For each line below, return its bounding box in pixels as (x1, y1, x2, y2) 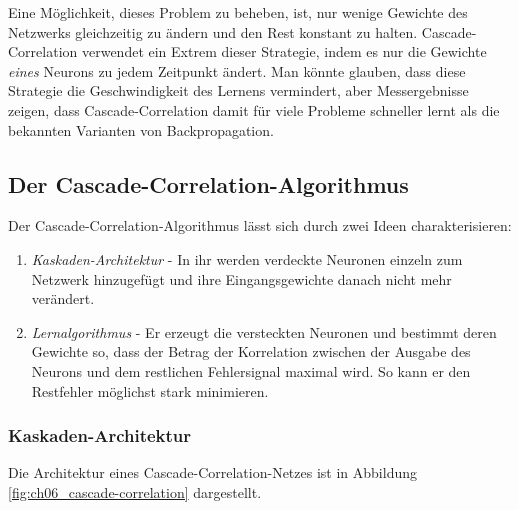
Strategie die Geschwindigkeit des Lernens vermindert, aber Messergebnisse (8, 80, 469, 101)
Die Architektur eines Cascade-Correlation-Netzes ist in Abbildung (8, 462, 417, 483)
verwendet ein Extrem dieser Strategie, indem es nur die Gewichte (81, 41, 487, 62)
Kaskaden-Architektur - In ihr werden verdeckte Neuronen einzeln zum (31, 248, 463, 269)
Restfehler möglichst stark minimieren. (31, 380, 269, 401)
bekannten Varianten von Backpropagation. (8, 119, 274, 140)
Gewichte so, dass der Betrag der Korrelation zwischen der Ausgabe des (31, 341, 471, 362)
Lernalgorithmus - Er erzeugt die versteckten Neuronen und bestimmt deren (31, 321, 497, 342)
